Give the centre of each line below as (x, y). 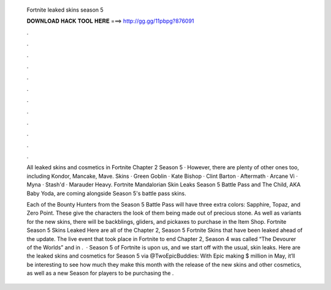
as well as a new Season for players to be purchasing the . (100, 273)
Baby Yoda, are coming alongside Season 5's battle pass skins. (106, 193)
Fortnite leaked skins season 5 (65, 10)
